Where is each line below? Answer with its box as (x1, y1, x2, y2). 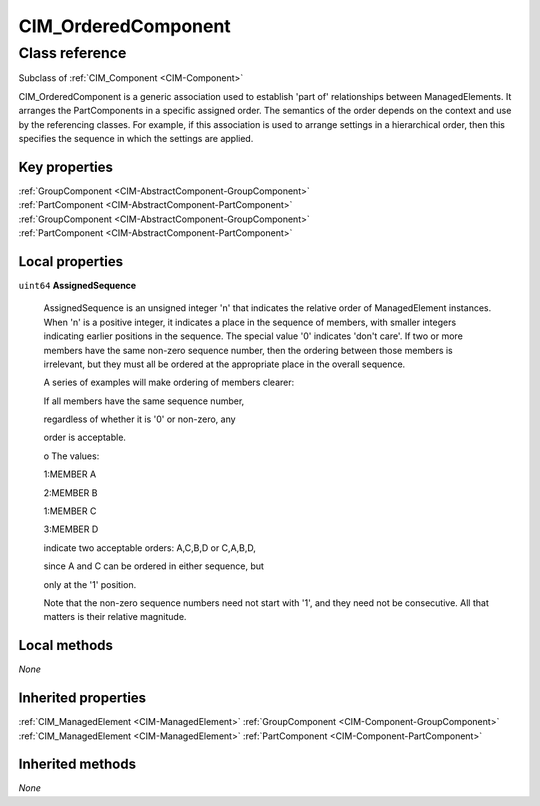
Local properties (18, 253, 124, 270)
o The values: (43, 450, 100, 462)
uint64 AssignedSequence (18, 279, 137, 291)
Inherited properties (18, 690, 147, 707)
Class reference (18, 44, 127, 62)
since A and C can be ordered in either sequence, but (43, 560, 265, 572)
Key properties (18, 158, 114, 175)
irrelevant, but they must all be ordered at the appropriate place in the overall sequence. (43, 358, 406, 370)
